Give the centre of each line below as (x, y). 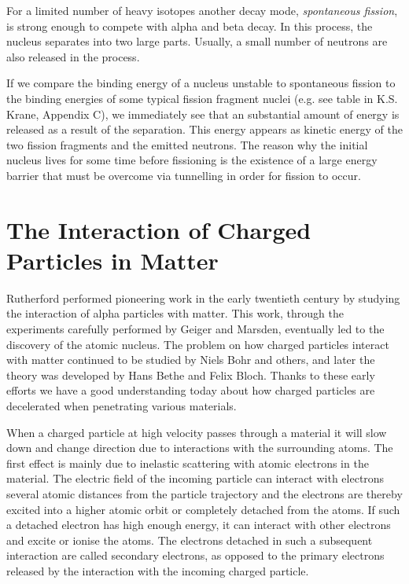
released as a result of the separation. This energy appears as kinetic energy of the (204, 129)
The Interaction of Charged (159, 229)
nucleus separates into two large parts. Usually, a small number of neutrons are (197, 41)
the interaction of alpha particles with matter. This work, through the (175, 313)
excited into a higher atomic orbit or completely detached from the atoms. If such (203, 509)
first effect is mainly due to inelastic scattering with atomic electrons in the (188, 463)
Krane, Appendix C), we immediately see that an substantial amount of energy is (203, 114)
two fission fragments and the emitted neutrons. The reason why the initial (187, 144)
